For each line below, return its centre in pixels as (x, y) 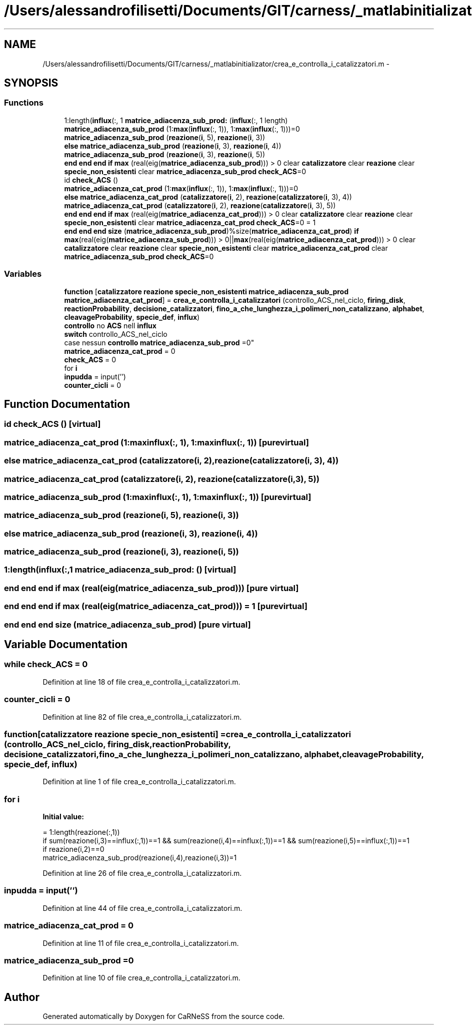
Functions (24, 103)
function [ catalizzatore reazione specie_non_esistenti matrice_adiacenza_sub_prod (206, 291)
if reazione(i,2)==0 (73, 849)
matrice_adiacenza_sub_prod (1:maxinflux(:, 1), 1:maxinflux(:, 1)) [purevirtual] (158, 497)
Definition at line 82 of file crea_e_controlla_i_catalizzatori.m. (142, 717)
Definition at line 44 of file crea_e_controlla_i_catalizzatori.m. (142, 908)
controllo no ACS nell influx (110, 325)
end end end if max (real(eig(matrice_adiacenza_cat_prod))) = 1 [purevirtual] (156, 606)
